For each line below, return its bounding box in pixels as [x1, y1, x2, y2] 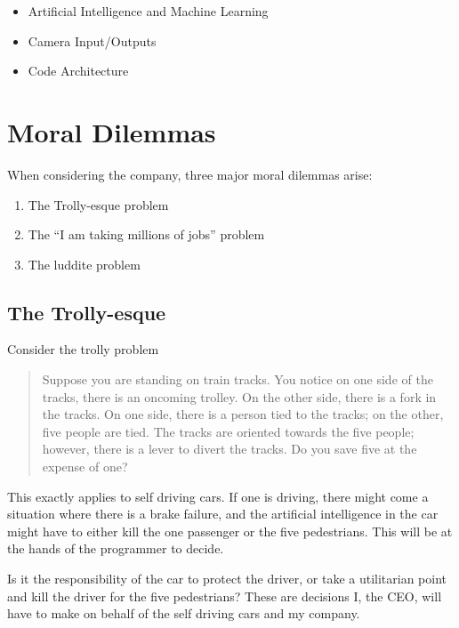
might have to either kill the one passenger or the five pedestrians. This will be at [7, 521, 453, 540]
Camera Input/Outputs [28, 31, 157, 50]
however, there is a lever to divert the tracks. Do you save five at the [42, 439, 417, 458]
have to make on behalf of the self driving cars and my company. [7, 604, 360, 623]
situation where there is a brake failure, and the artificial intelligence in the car [7, 504, 439, 523]
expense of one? [42, 457, 128, 476]
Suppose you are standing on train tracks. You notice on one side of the [42, 370, 433, 389]
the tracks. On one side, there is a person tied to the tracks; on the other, [42, 405, 444, 423]
